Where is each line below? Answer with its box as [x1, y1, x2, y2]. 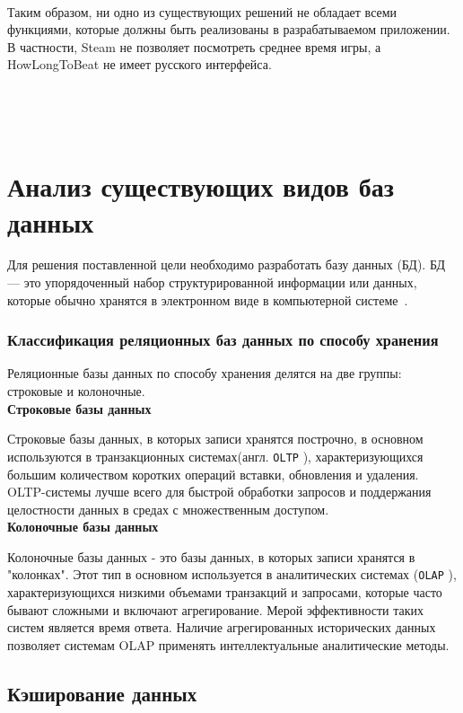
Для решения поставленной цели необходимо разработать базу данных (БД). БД [7, 255, 445, 274]
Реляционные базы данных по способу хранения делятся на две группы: [7, 364, 402, 383]
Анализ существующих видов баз [7, 168, 394, 205]
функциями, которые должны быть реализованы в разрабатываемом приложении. [7, 20, 450, 39]
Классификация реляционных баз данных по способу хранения [7, 329, 439, 351]
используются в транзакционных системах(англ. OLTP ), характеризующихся [7, 446, 424, 465]
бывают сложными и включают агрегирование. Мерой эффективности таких [7, 600, 424, 619]
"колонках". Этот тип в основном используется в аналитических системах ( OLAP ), [7, 565, 457, 584]
